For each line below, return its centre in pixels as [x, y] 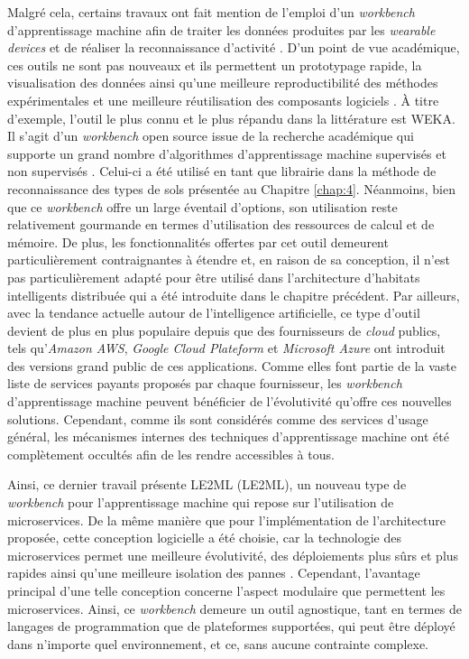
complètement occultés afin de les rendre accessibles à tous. [171, 454]
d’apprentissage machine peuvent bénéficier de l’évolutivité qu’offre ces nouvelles [230, 401]
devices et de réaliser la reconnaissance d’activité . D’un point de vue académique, [234, 47]
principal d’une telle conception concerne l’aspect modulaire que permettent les [226, 590]
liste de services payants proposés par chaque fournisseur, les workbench [205, 383]
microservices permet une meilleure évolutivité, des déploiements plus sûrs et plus [233, 555]
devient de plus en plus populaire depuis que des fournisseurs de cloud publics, [224, 330]
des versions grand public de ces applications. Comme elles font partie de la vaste [232, 365]
